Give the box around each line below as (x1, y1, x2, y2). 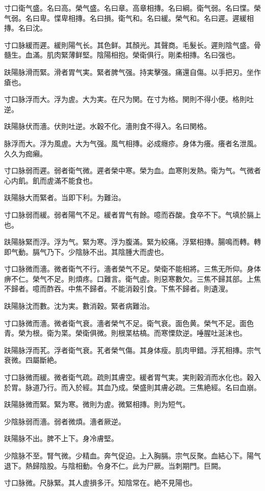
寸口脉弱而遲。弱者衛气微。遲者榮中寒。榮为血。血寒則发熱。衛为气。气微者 (4, 165, 261, 176)
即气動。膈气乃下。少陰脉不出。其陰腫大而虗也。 (4, 246, 168, 257)
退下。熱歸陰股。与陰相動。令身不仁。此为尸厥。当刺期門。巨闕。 (4, 460, 225, 471)
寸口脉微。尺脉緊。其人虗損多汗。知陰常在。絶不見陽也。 (4, 477, 197, 488)
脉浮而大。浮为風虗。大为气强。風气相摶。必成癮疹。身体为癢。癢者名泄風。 (4, 138, 261, 148)
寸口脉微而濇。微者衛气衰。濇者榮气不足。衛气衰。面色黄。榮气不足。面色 (4, 317, 254, 328)
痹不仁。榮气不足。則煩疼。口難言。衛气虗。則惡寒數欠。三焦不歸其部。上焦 (4, 273, 261, 284)
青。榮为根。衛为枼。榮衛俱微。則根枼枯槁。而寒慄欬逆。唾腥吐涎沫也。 (4, 328, 247, 338)
